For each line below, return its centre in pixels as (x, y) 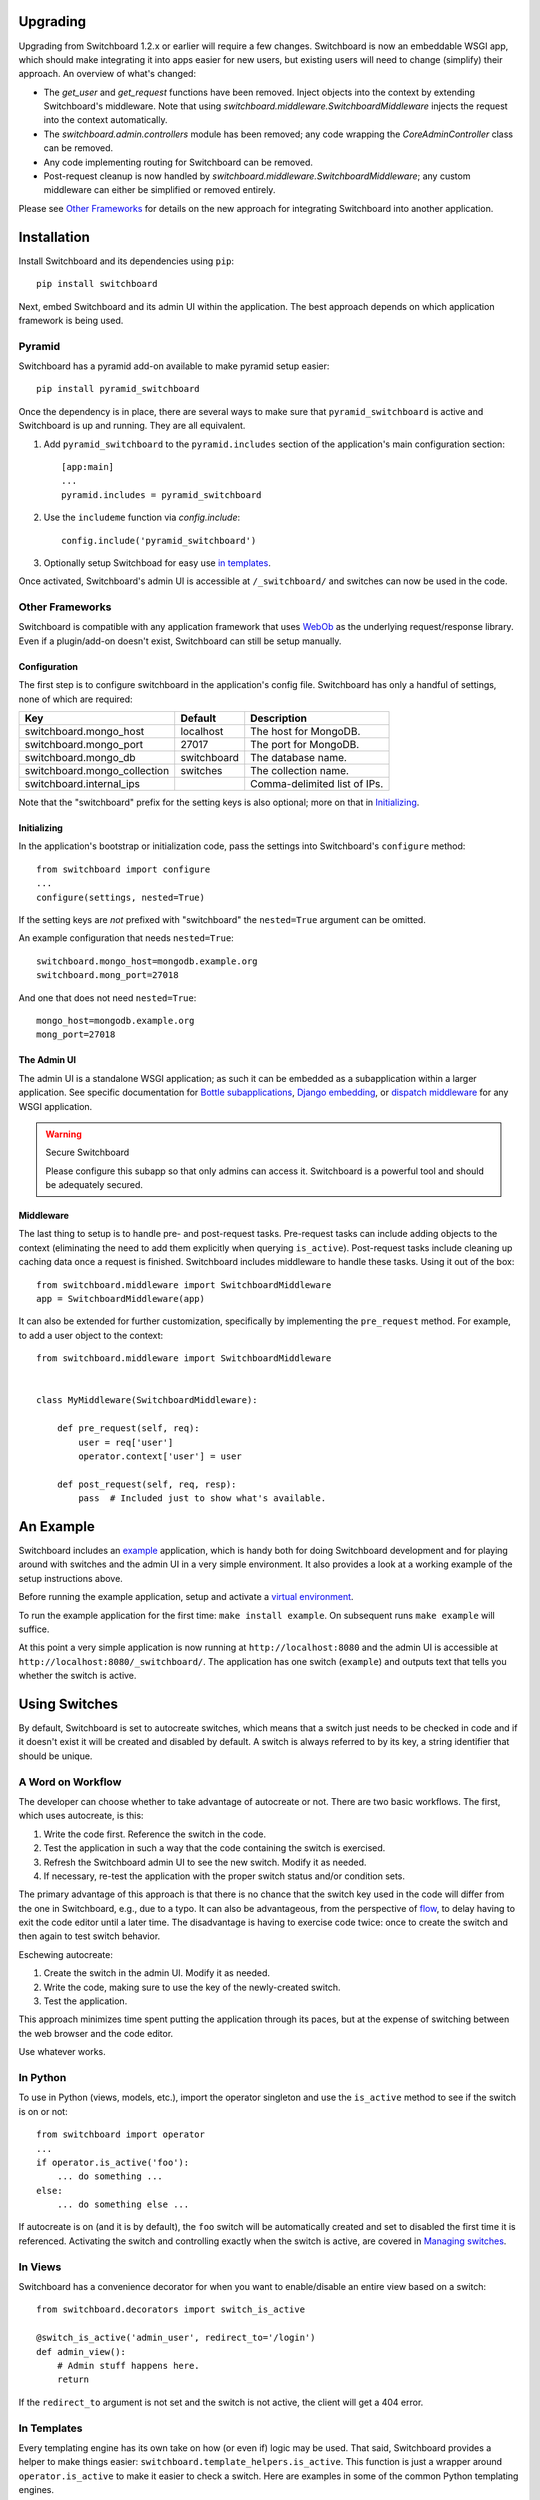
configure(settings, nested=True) (120, 897)
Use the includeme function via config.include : (142, 517)
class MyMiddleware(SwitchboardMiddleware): (147, 1400)
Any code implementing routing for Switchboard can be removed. (178, 162)
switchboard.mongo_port (84, 745)
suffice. (34, 1629)
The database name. (298, 758)
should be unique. (55, 1756)
